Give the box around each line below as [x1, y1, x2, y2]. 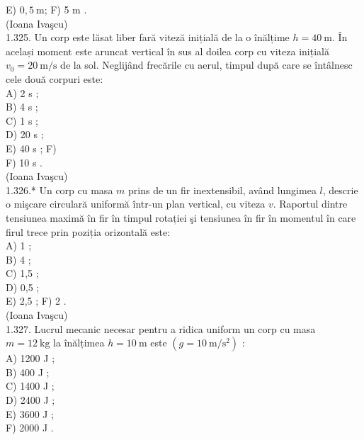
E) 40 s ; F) [6, 140, 57, 155]
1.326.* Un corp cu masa [6, 182, 113, 197]
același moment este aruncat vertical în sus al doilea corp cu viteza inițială [6, 43, 329, 58]
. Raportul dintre [273, 196, 348, 211]
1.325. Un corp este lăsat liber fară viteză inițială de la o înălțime [6, 30, 290, 45]
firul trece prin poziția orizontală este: [6, 224, 171, 239]
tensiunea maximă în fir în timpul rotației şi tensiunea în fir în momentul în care [6, 210, 356, 225]
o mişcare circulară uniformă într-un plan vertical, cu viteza [6, 196, 266, 211]
